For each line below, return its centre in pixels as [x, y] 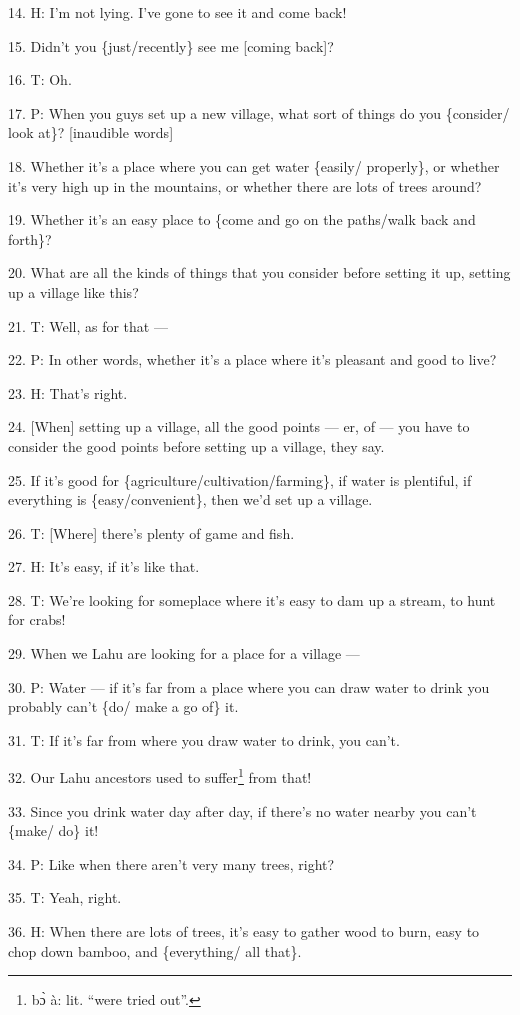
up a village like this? [73, 291]
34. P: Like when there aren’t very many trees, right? [171, 863]
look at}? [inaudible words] [91, 132]
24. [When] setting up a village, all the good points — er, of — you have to [239, 426]
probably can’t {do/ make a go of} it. [123, 706]
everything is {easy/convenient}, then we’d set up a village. [190, 499]
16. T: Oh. [40, 79]
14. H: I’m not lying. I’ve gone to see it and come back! [177, 12]
